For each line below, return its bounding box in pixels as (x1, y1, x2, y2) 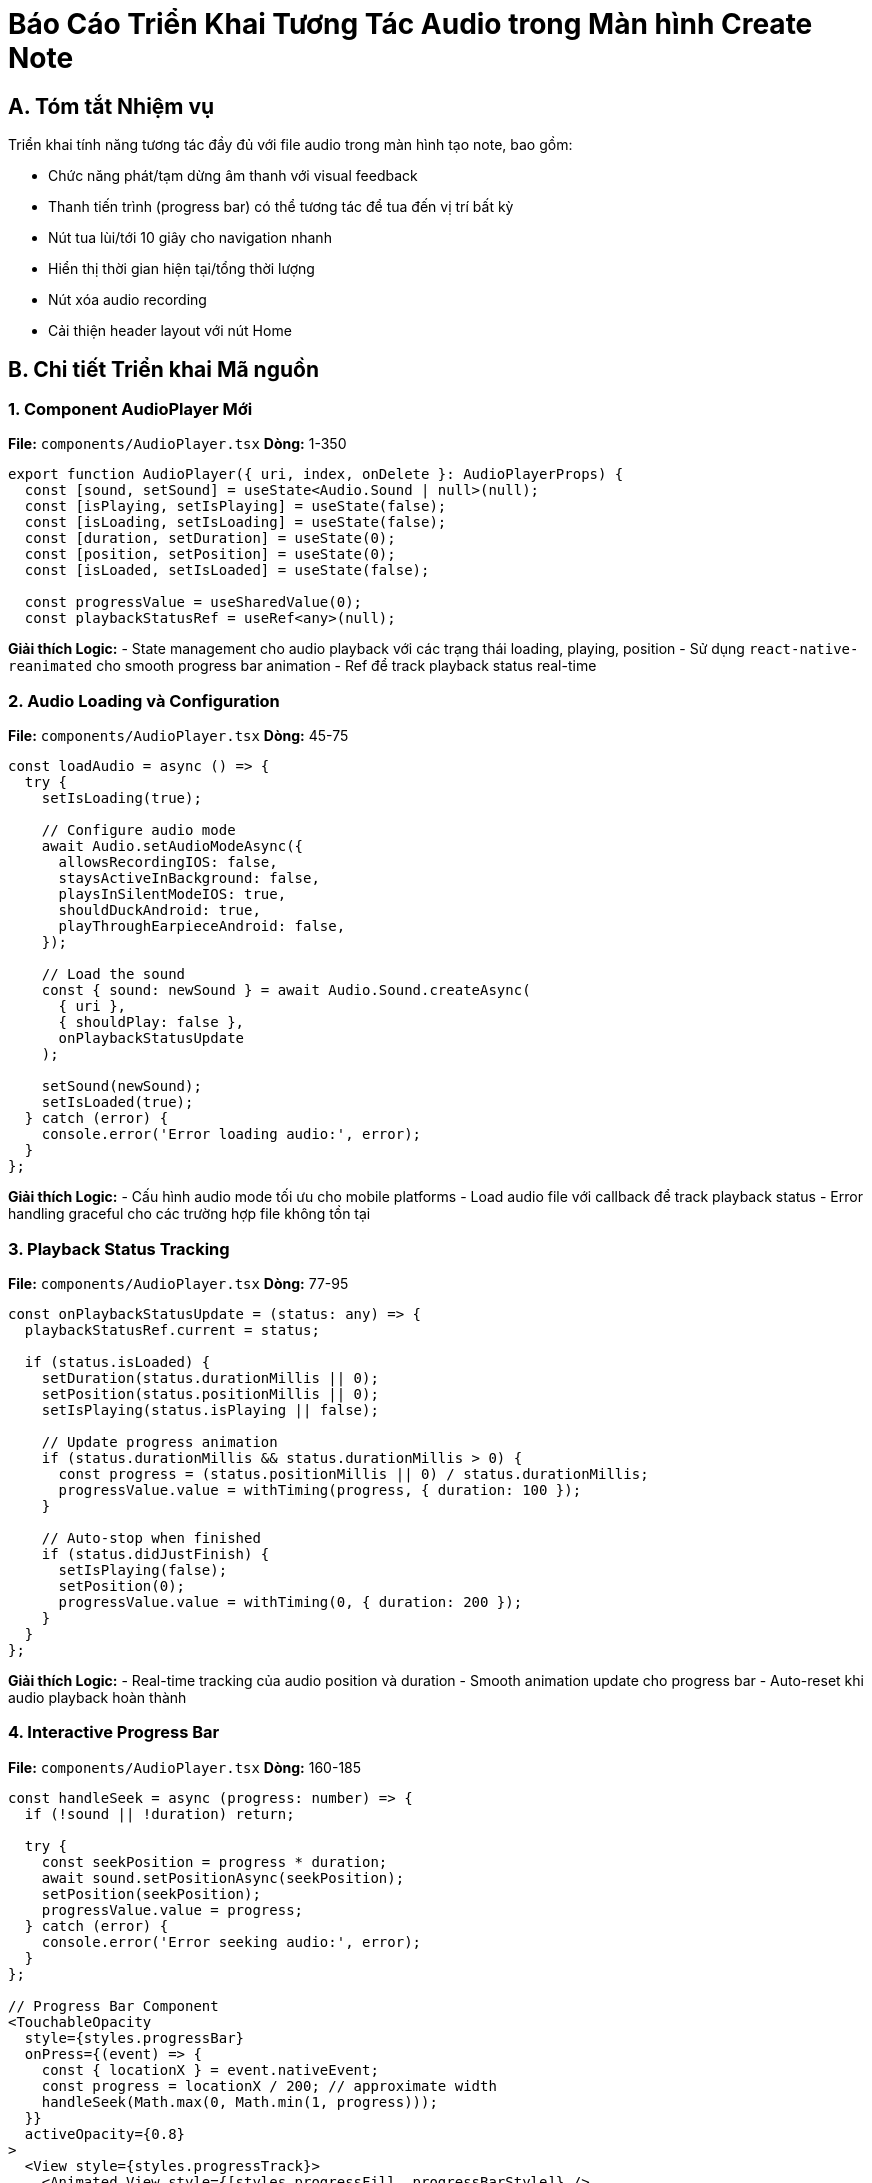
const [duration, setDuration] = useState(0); (24, 530, 396, 547)
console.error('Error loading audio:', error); (41, 1126, 422, 1143)
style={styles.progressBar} (24, 2029, 245, 2046)
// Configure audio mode (41, 822, 236, 839)
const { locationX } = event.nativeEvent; (41, 2061, 379, 2078)
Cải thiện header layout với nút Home (48, 322, 292, 340)
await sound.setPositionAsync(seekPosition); (41, 1869, 405, 1886)
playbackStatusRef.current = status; (24, 1321, 320, 1338)
